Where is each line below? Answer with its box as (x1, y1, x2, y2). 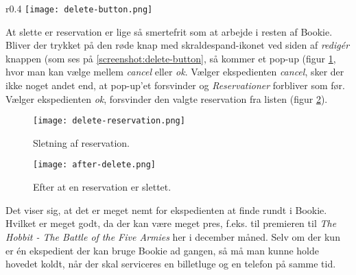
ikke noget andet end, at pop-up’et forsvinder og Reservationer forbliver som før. (5, 78, 345, 93)
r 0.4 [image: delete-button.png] (5, 1, 153, 15)
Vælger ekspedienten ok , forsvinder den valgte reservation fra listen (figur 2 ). (5, 91, 328, 106)
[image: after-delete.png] (33, 160, 156, 170)
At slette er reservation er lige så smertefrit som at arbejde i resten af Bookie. (5, 24, 333, 38)
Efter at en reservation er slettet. (33, 180, 171, 194)
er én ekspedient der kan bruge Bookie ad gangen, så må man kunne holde (5, 243, 320, 257)
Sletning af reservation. (33, 135, 130, 150)
